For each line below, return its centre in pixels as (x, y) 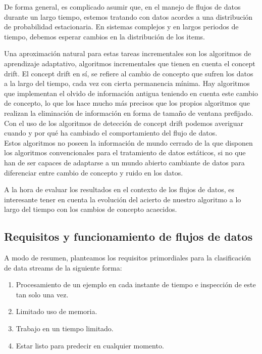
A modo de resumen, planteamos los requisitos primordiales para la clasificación (128, 258)
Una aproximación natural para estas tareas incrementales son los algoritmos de (128, 53)
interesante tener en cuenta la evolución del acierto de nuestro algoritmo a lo (123, 199)
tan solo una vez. (42, 294)
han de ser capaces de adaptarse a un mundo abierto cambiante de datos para (124, 162)
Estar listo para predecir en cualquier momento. (90, 345)
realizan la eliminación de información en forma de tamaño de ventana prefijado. (129, 113)
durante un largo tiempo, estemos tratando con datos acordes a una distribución (128, 16)
